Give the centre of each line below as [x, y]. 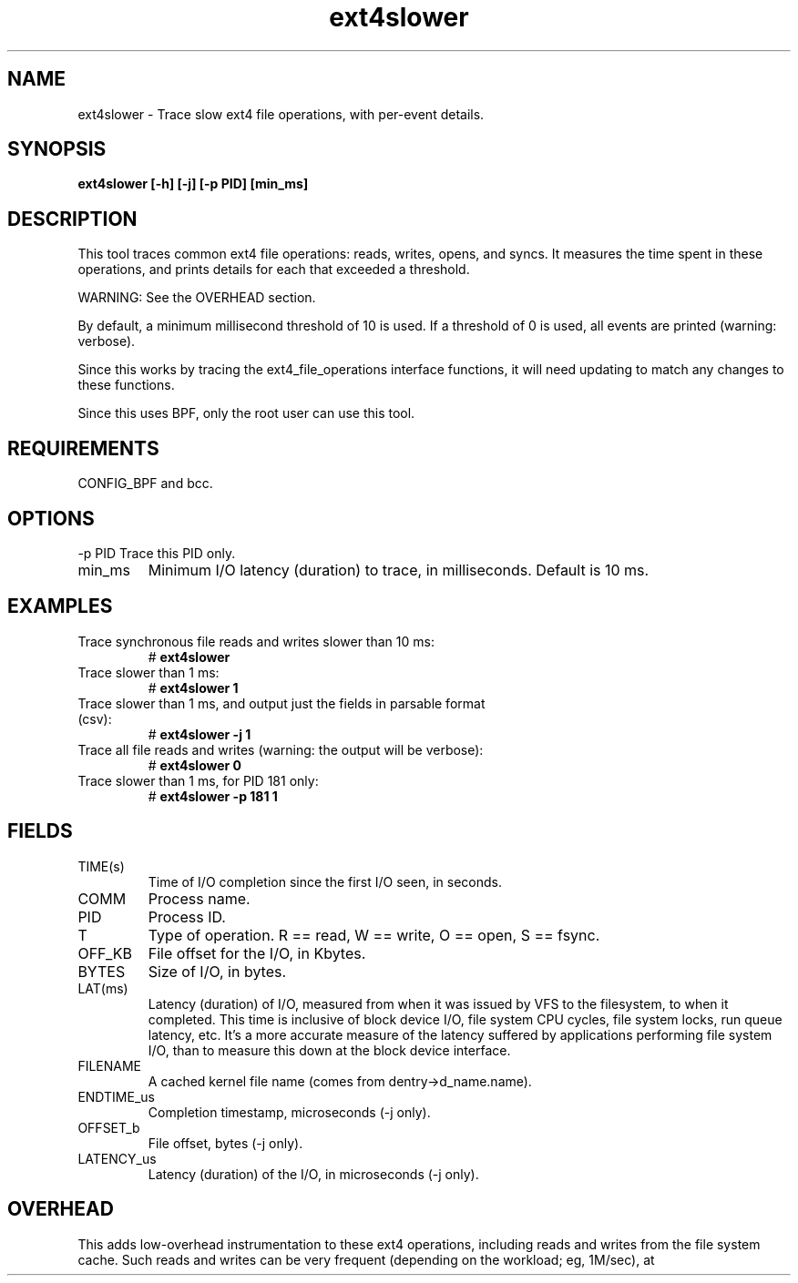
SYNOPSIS [57, 149]
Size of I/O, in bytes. [217, 971]
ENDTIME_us [116, 1096]
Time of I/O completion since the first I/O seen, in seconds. [325, 881]
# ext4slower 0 [195, 765]
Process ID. [187, 916]
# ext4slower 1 [193, 687]
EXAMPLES [60, 606]
